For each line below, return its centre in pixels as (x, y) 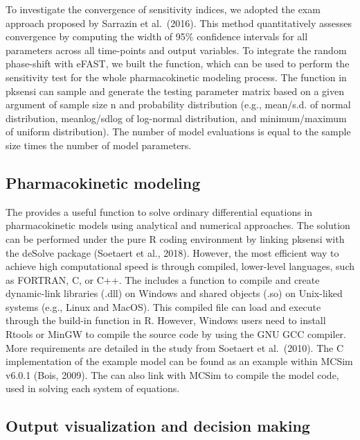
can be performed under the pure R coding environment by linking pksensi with (175, 238)
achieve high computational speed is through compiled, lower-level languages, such (180, 266)
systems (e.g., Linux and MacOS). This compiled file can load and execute (163, 306)
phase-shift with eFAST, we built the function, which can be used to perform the (178, 64)
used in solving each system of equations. (93, 388)
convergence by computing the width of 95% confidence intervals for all (157, 36)
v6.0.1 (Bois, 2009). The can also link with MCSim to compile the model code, (172, 374)
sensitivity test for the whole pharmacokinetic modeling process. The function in (176, 77)
